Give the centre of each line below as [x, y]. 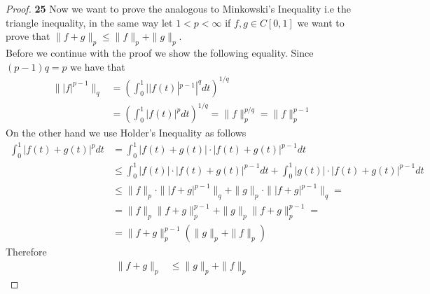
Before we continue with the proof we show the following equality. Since [160, 52]
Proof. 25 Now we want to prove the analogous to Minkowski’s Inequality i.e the [179, 8]
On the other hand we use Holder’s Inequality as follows [126, 133]
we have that [98, 66]
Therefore [26, 252]
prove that [28, 36]
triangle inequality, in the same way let [89, 22]
